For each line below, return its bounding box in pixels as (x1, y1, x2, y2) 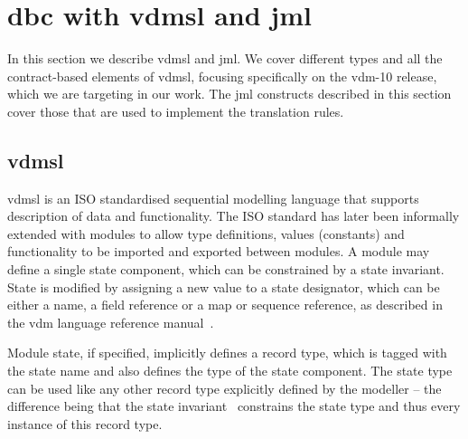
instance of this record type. (7, 414, 163, 433)
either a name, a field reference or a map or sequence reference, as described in (7, 295, 443, 314)
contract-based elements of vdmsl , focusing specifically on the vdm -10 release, (7, 66, 437, 85)
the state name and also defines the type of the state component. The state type (7, 361, 453, 380)
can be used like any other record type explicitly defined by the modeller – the (7, 378, 442, 397)
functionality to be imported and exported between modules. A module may (7, 242, 430, 261)
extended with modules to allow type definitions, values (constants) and (7, 224, 405, 243)
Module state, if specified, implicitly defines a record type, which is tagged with (7, 343, 447, 362)
